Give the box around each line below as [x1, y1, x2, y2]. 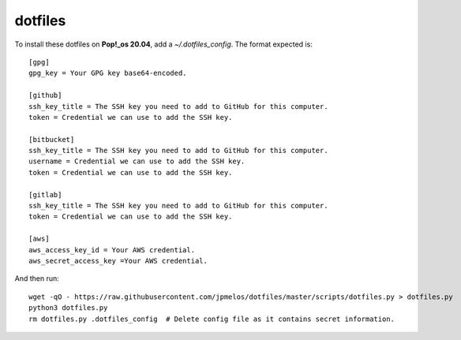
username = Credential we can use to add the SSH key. [28, 157, 245, 166]
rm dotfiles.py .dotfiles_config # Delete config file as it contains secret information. [28, 314, 395, 323]
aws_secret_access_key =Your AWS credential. [28, 256, 208, 265]
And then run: [14, 274, 59, 283]
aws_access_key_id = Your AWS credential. [28, 245, 196, 254]
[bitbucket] [28, 135, 75, 144]
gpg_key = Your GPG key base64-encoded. [28, 69, 187, 78]
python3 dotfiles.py [28, 304, 108, 312]
